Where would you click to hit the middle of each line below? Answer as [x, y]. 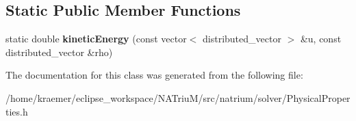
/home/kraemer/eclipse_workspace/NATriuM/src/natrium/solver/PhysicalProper [178, 97]
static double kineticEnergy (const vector [96, 39]
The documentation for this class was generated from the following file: [154, 75]
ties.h [17, 111]
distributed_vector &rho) [59, 52]
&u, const [321, 39]
